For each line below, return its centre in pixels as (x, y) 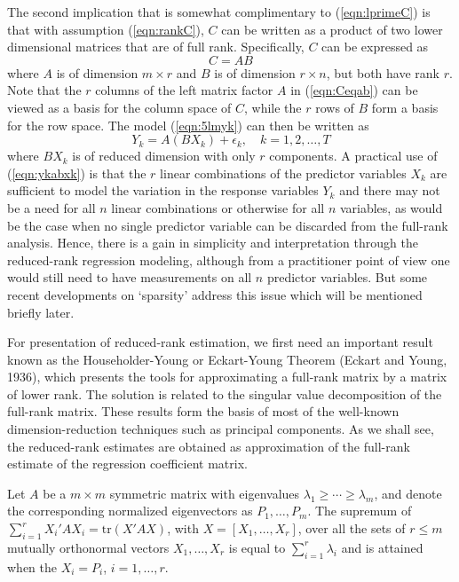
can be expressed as (375, 47)
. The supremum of (360, 511)
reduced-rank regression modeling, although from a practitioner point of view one (229, 260)
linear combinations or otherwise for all (218, 207)
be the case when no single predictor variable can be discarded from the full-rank (228, 225)
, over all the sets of (352, 528)
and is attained (382, 547)
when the (32, 566)
